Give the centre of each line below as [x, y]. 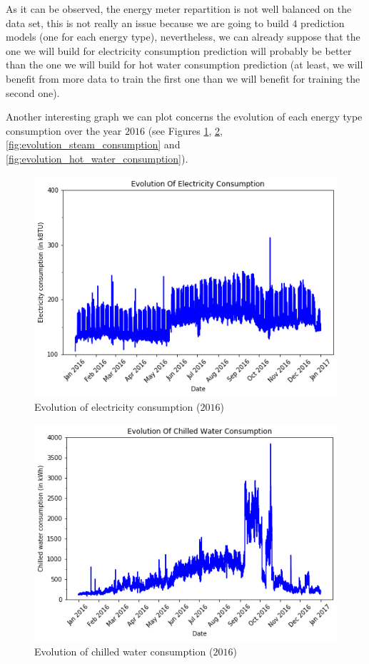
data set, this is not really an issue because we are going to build [147, 22]
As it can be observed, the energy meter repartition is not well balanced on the [179, 9]
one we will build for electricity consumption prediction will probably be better [179, 50]
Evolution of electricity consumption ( [117, 406]
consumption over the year [64, 130]
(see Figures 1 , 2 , [185, 130]
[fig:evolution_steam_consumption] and [93, 144]
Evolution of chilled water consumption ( [124, 652]
